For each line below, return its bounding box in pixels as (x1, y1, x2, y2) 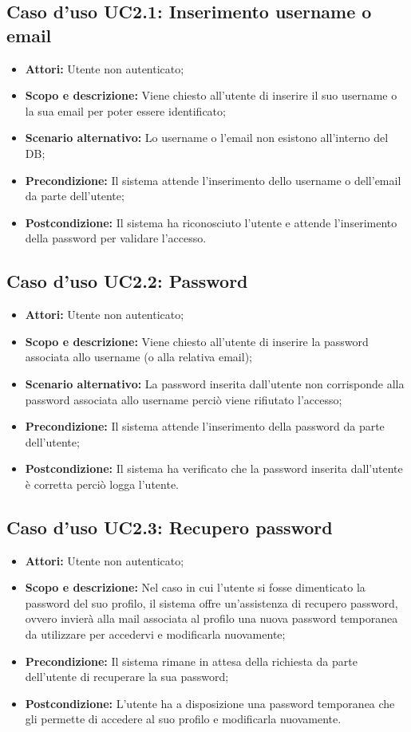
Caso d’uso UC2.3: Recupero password (6, 514, 333, 539)
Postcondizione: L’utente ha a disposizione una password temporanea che (25, 695, 395, 711)
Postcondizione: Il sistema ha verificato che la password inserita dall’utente (25, 460, 403, 477)
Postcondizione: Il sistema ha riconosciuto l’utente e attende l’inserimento (25, 214, 397, 230)
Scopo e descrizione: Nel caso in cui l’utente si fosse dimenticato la (25, 579, 366, 596)
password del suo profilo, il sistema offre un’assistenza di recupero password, (25, 594, 398, 611)
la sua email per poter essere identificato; (25, 102, 226, 119)
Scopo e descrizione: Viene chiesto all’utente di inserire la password (25, 333, 369, 349)
